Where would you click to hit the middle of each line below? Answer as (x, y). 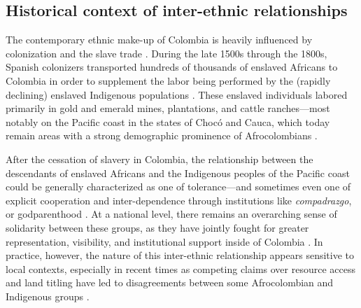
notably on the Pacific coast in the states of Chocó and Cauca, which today (168, 121)
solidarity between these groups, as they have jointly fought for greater (157, 227)
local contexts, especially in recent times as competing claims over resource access (180, 268)
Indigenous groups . (48, 296)
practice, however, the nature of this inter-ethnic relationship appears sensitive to (180, 255)
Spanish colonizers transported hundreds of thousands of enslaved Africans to (172, 67)
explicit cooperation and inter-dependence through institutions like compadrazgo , (179, 200)
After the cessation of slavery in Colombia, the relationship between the (160, 159)
